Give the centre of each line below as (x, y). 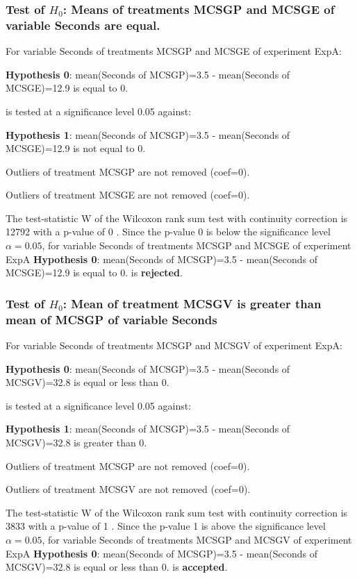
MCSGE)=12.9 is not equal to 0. (76, 148)
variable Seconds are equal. (83, 25)
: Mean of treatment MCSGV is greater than (192, 303)
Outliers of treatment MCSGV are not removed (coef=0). (128, 489)
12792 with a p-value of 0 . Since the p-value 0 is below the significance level (168, 232)
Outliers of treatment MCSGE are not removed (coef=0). (128, 195)
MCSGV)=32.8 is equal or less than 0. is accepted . (117, 567)
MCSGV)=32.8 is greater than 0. (76, 442)
